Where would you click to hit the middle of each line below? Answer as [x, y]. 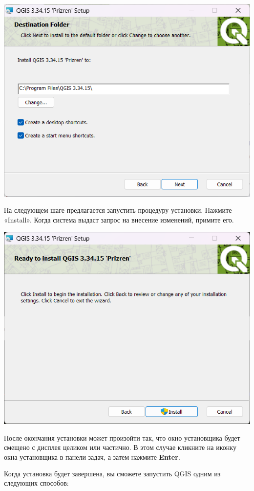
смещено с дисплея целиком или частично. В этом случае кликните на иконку [120, 447]
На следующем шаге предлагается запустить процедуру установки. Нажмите [118, 210]
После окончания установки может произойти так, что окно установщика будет [122, 437]
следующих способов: [36, 483]
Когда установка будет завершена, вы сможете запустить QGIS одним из [112, 473]
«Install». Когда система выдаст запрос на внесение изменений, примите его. [119, 219]
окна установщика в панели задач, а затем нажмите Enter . [92, 457]
